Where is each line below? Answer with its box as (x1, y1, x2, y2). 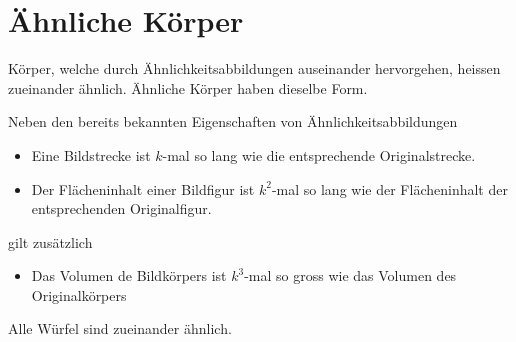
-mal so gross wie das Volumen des (244, 265, 457, 286)
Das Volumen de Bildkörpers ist (31, 265, 227, 286)
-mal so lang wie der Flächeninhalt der (271, 178, 508, 199)
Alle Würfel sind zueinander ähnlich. (8, 318, 232, 339)
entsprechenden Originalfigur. (31, 198, 212, 219)
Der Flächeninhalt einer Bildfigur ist (31, 178, 255, 199)
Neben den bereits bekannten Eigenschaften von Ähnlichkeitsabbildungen (8, 111, 458, 132)
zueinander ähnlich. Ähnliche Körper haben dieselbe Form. (8, 77, 368, 98)
